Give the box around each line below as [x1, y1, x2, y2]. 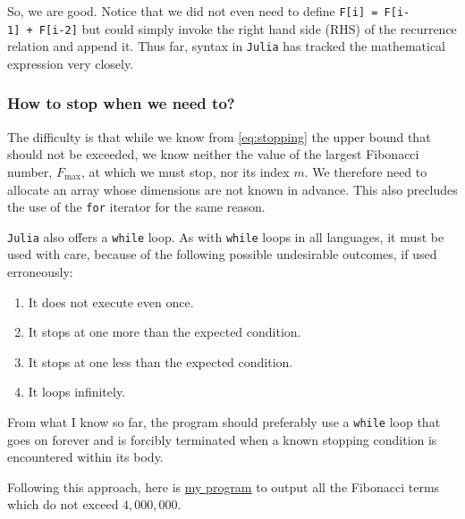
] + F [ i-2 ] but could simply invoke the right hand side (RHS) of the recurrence [13, 19, 457, 38]
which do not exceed [7, 495, 119, 514]
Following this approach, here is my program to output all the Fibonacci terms [7, 477, 440, 496]
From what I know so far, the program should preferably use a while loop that [7, 413, 441, 431]
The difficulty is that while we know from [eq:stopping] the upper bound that [7, 127, 431, 146]
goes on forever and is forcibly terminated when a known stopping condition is [7, 430, 437, 448]
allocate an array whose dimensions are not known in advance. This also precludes [7, 180, 458, 198]
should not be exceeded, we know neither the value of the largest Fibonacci [7, 145, 419, 163]
